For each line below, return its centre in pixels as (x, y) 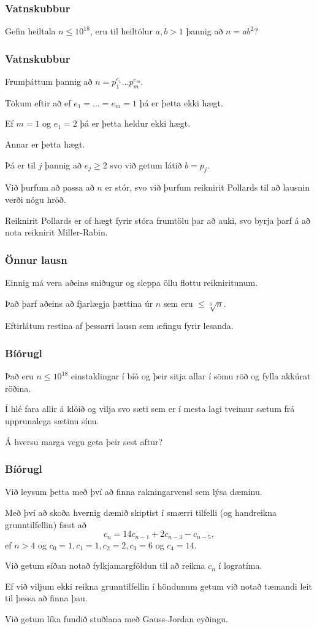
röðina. (18, 388)
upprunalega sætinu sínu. (52, 420)
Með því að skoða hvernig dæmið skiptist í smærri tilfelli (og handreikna (141, 512)
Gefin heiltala (30, 31)
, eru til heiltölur (121, 31)
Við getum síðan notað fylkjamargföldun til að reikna (105, 565)
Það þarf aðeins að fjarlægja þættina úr (79, 303)
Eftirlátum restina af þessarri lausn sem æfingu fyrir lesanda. (119, 326)
